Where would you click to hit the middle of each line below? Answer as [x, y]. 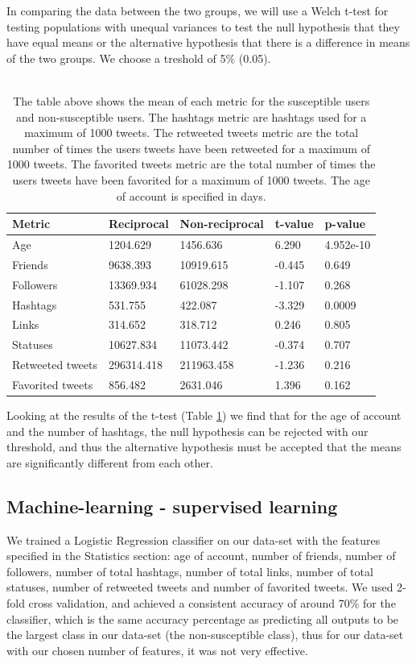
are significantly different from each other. [110, 462]
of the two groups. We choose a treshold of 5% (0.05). [139, 58]
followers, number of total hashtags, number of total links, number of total [190, 571]
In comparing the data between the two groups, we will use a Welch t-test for [198, 10]
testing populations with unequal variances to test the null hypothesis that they [203, 26]
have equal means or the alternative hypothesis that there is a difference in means [208, 42]
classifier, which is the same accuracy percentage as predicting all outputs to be [203, 618]
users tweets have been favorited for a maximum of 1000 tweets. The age [191, 179]
